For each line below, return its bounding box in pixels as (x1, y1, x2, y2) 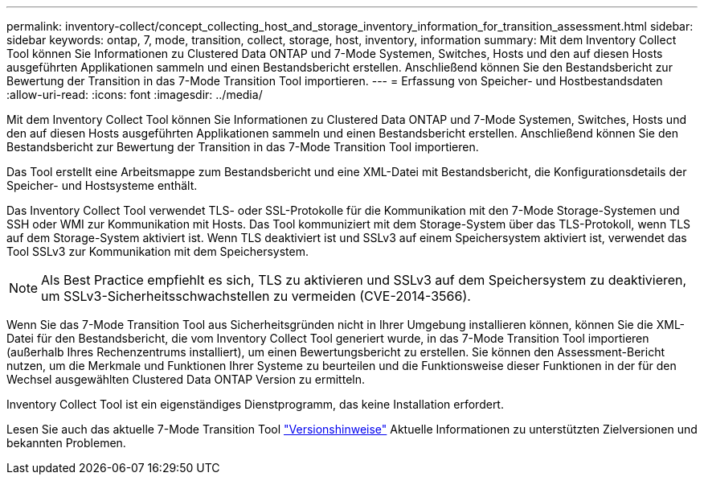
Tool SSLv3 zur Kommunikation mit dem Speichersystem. (6, 245, 309, 258)
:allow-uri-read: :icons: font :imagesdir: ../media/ (6, 88, 263, 101)
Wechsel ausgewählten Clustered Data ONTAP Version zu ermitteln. (6, 372, 365, 386)
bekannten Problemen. (6, 436, 126, 450)
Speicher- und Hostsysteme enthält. (6, 179, 198, 192)
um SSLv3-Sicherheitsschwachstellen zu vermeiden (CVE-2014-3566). (41, 288, 471, 304)
